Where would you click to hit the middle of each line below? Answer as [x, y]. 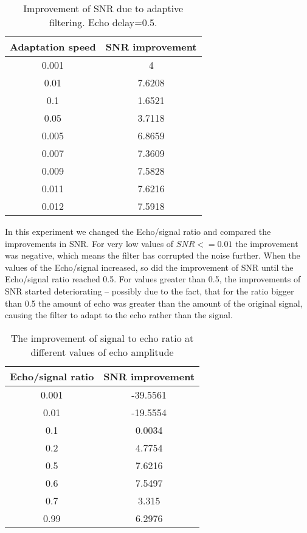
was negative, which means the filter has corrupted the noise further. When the [153, 255]
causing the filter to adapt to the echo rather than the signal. [119, 315]
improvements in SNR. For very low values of [89, 243]
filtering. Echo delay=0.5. [103, 22]
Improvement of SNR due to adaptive [103, 8]
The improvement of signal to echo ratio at [102, 338]
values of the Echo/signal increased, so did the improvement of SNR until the [149, 267]
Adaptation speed [53, 47]
